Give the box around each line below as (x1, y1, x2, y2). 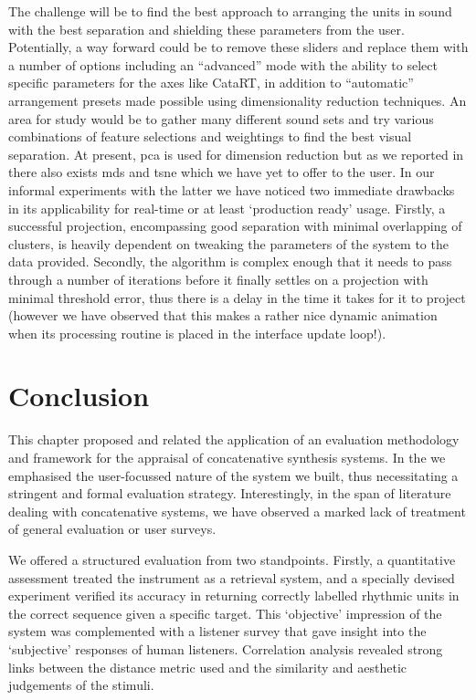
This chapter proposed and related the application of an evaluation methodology (8, 430, 460, 449)
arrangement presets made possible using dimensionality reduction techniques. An (8, 90, 467, 110)
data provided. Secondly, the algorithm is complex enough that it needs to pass (8, 252, 452, 271)
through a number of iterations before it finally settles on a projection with (8, 269, 428, 288)
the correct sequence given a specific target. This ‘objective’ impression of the (8, 603, 442, 622)
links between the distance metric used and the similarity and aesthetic (8, 657, 407, 676)
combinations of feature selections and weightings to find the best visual (8, 127, 412, 146)
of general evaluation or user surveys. (8, 519, 217, 538)
